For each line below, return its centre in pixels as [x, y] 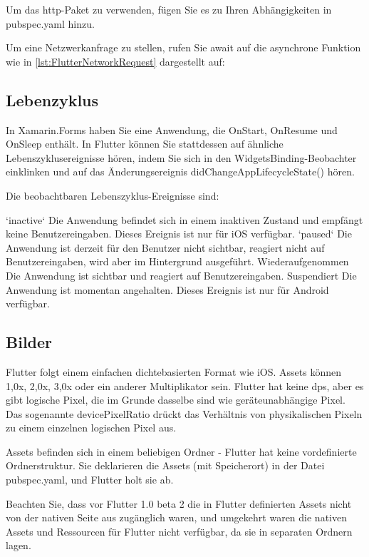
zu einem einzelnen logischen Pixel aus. [91, 428]
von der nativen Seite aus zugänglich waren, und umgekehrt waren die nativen [176, 517]
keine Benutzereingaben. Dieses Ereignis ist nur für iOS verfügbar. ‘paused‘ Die [179, 234]
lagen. [19, 545]
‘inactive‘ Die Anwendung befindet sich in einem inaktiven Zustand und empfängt [184, 219]
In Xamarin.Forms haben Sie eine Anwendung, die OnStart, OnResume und [172, 129]
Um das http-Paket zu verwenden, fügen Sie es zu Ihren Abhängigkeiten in [169, 9]
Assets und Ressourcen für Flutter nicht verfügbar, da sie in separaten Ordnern [179, 531]
